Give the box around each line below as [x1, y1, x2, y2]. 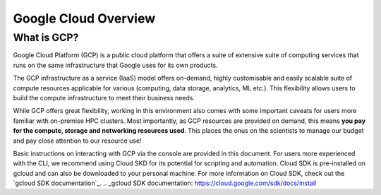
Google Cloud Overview [13, 11, 155, 26]
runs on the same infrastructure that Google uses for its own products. [13, 61, 218, 69]
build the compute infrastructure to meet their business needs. [13, 93, 195, 102]
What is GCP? [13, 31, 79, 44]
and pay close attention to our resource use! [13, 136, 142, 145]
